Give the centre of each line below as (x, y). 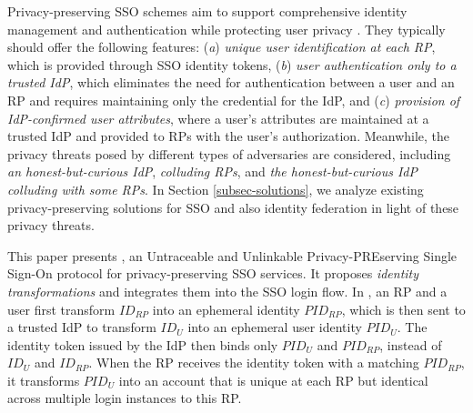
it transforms (44, 380)
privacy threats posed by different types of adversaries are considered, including (229, 153)
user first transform (61, 309)
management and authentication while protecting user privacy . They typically (226, 29)
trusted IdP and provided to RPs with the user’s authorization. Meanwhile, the (229, 136)
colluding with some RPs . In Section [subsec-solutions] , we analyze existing (216, 189)
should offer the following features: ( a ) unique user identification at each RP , (221, 47)
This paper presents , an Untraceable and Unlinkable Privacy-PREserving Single (232, 255)
